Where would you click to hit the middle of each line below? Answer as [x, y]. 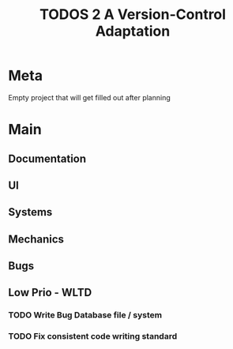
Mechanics [36, 239]
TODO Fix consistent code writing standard [93, 336]
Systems [30, 212]
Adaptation [133, 31]
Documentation [47, 158]
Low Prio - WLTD [50, 293]
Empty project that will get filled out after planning [90, 97]
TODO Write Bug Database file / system [85, 315]
